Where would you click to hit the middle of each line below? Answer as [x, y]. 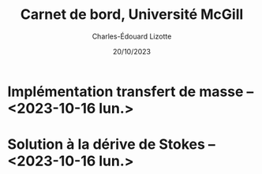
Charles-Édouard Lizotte [132, 36]
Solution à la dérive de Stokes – [112, 144]
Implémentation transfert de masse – [131, 91]
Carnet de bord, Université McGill [132, 15]
